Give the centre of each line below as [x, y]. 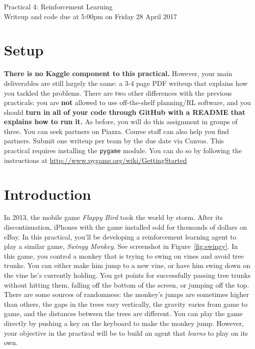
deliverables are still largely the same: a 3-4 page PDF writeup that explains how [126, 83]
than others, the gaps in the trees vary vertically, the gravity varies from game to [126, 304]
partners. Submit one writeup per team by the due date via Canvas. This [114, 141]
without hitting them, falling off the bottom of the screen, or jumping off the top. [127, 284]
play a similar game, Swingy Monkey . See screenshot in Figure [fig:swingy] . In [121, 246]
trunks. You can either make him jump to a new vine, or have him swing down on [127, 265]
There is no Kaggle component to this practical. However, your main [118, 73]
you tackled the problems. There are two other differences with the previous [118, 93]
